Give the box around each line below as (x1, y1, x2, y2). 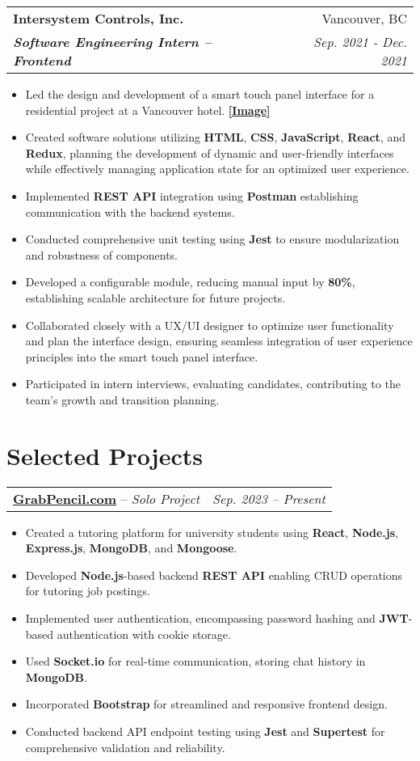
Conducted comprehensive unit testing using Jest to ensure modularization (25, 230, 400, 247)
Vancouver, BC (321, 9, 407, 27)
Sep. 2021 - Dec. (313, 32, 407, 51)
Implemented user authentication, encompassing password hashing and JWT (25, 610, 409, 626)
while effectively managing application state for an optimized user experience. (25, 160, 409, 177)
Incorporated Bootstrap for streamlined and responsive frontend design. (25, 695, 388, 712)
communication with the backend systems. (25, 203, 235, 220)
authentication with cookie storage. (57, 625, 231, 642)
